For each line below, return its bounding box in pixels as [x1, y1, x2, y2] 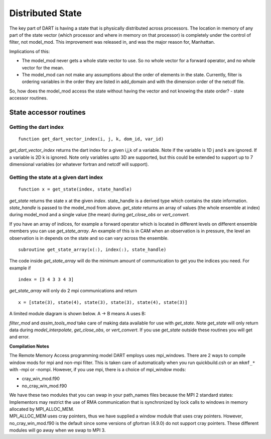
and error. [9, 334, 30, 340]
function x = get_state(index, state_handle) [18, 187, 132, 192]
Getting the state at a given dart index [9, 173, 103, 181]
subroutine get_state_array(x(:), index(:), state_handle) [18, 246, 167, 252]
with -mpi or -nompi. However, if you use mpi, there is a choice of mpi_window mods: [9, 366, 186, 372]
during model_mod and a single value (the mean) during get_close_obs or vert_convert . [9, 212, 190, 218]
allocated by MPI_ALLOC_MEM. [9, 406, 75, 412]
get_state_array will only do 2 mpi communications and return [9, 288, 138, 294]
